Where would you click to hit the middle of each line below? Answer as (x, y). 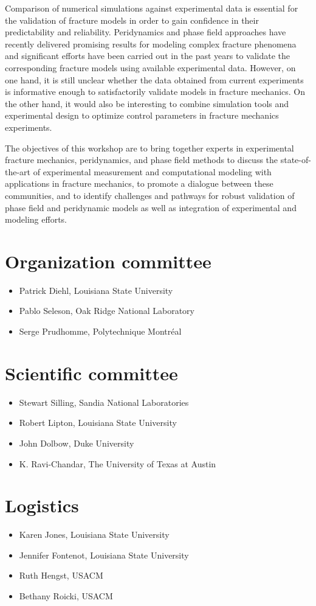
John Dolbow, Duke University (77, 443)
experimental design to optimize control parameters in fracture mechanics (142, 115)
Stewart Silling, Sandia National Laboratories (104, 402)
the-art (18, 171)
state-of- (296, 160)
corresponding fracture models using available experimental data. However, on (150, 67)
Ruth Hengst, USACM (61, 575)
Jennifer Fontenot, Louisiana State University (104, 555)
